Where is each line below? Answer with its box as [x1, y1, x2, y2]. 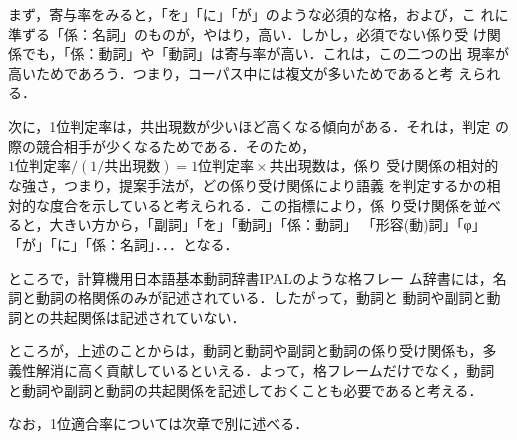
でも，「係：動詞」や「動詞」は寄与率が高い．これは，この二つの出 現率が [21, 43, 510, 64]
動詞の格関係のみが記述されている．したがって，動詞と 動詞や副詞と [35, 287, 487, 308]
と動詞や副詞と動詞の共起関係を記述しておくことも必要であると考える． [8, 379, 483, 400]
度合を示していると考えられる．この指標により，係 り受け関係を [49, 194, 473, 215]
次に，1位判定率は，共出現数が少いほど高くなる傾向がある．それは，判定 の [8, 115, 509, 136]
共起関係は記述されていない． [49, 306, 246, 327]
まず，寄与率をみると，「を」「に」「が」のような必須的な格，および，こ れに [8, 4, 509, 24]
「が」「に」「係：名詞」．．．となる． [8, 233, 239, 254]
